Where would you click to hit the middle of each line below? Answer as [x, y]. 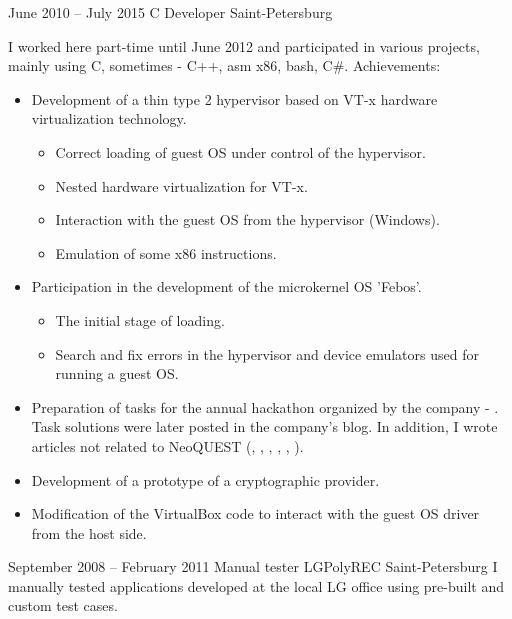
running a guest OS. [117, 373]
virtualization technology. [109, 118]
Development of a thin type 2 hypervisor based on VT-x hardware [234, 98]
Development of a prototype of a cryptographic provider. [205, 479]
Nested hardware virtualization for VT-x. [181, 185]
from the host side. [89, 532]
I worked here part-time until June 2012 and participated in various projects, [244, 45]
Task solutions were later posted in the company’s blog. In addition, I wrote [264, 426]
